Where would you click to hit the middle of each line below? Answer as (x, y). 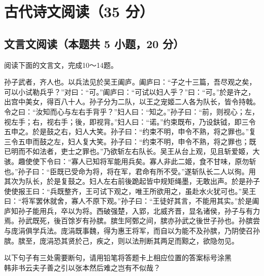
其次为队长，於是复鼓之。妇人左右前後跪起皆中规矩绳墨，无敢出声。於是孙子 (132, 181)
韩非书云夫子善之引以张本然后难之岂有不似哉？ (82, 267)
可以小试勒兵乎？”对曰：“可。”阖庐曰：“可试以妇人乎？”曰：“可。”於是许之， (130, 91)
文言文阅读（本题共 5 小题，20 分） (94, 43)
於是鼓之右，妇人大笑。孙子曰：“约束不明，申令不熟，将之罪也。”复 (144, 131)
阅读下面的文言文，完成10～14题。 (61, 65)
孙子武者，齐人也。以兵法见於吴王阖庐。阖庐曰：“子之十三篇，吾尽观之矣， (130, 82)
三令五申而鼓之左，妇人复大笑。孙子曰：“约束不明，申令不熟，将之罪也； (127, 141)
